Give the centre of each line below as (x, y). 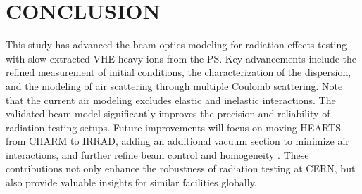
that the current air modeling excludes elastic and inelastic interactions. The (171, 99)
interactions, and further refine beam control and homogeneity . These (157, 154)
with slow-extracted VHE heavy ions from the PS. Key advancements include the (181, 58)
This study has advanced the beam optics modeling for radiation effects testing (176, 45)
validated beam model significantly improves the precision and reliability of (168, 114)
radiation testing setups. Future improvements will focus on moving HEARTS (173, 127)
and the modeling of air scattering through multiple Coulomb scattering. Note (174, 85)
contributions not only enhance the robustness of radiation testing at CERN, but (181, 168)
